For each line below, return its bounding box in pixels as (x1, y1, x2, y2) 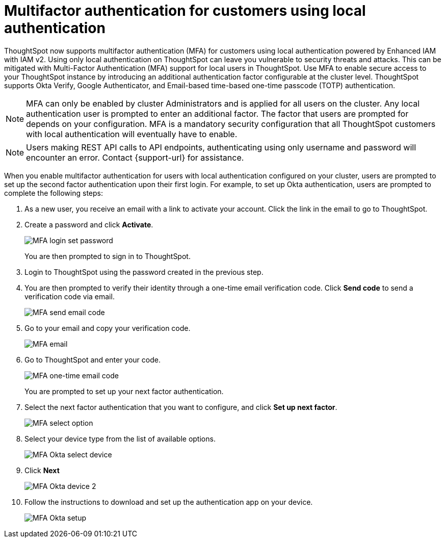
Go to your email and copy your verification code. (24, 323, 191, 332)
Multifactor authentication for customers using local (4, 2, 366, 19)
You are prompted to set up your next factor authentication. (24, 386, 224, 396)
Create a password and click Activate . (24, 220, 153, 229)
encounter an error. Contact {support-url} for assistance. (26, 152, 244, 163)
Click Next (24, 466, 60, 475)
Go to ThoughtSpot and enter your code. (24, 355, 161, 364)
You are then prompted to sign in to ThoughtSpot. (24, 251, 191, 261)
